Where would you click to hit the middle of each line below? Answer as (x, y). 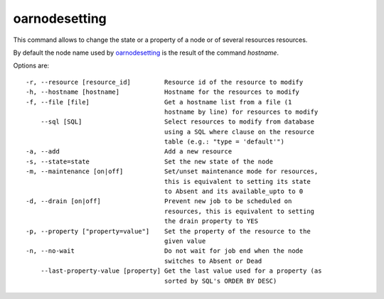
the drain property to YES (211, 221)
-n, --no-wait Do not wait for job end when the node (165, 251)
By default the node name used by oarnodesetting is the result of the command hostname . (146, 53)
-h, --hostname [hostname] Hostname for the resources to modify (163, 92)
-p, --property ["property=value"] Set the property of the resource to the (168, 231)
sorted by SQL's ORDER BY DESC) (220, 281)
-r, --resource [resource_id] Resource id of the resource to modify (165, 82)
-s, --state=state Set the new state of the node (150, 161)
